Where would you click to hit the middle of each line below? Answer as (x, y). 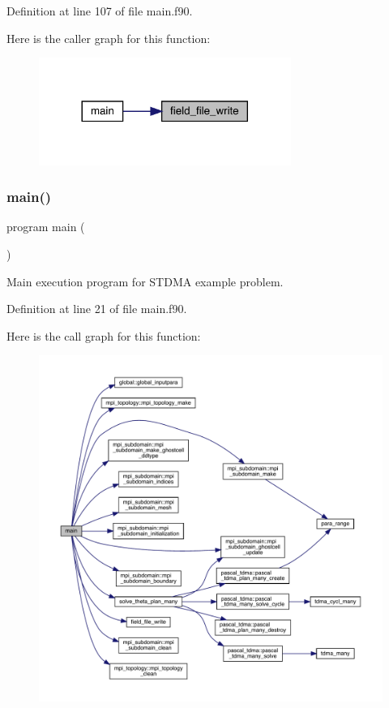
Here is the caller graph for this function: (109, 38)
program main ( (46, 227)
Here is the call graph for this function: (104, 335)
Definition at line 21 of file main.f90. (97, 309)
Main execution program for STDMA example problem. (145, 281)
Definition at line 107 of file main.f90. (100, 11)
